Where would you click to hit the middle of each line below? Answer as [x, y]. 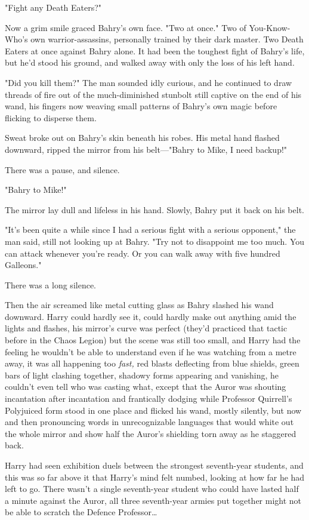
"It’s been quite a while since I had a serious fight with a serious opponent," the [150, 230]
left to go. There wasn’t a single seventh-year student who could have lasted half [152, 489]
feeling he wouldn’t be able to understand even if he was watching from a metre [151, 351]
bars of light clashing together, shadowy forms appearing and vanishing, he [142, 375]
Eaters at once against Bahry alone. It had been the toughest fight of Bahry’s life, [155, 50]
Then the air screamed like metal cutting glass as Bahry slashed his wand [139, 305]
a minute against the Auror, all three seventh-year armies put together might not [153, 500]
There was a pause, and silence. [62, 169]
